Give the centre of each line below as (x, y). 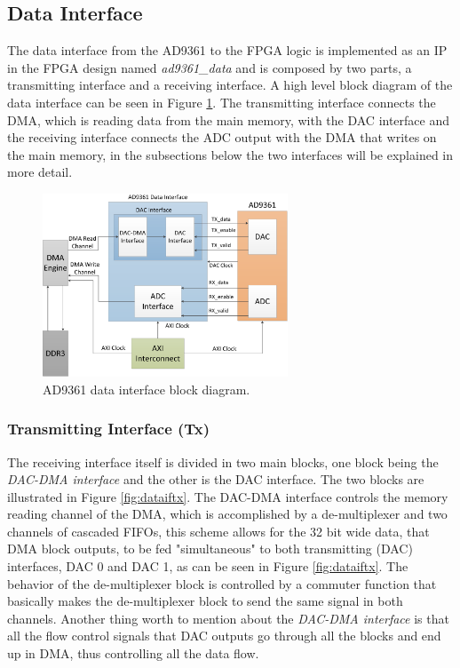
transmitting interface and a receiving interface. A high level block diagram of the (230, 85)
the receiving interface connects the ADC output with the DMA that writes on (222, 137)
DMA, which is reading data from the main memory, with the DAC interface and (229, 119)
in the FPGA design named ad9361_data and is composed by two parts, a (210, 67)
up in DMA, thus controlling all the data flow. (133, 653)
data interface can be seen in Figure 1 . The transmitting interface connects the (222, 102)
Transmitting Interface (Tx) (109, 429)
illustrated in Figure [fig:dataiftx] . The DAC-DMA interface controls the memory (228, 496)
